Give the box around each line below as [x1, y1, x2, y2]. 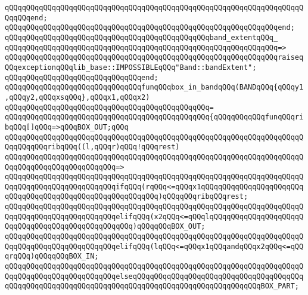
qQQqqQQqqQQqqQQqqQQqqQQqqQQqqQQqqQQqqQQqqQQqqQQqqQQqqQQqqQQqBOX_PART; [5, 282, 299, 291]
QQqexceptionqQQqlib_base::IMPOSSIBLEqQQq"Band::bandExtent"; [5, 63, 257, 72]
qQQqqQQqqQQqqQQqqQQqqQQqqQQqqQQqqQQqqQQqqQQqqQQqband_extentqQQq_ [5, 33, 278, 42]
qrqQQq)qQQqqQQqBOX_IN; [5, 252, 99, 261]
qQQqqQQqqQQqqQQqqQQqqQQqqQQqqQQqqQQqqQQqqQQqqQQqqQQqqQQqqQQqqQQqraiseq [5, 53, 304, 62]
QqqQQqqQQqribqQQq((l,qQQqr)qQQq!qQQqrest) [5, 143, 180, 152]
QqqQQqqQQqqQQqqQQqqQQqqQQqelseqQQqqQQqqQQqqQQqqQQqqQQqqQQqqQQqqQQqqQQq [5, 272, 304, 281]
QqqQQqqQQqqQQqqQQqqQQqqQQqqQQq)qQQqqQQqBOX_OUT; [5, 222, 206, 231]
